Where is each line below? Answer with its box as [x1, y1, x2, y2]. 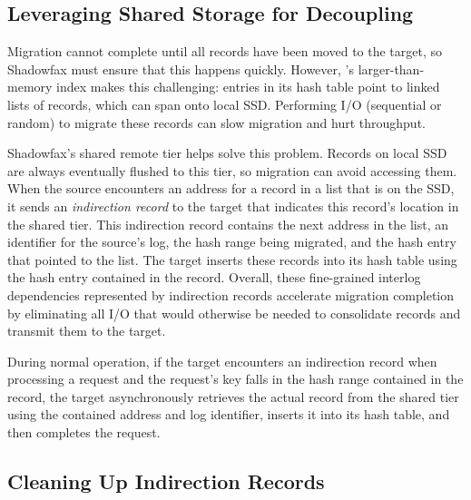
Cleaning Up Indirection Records [7, 467, 325, 495]
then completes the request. [7, 423, 161, 442]
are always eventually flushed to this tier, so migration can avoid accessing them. [7, 161, 457, 180]
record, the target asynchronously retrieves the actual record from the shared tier [7, 387, 459, 406]
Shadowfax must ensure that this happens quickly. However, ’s [7, 59, 354, 78]
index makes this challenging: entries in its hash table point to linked [56, 77, 440, 96]
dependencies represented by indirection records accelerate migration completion [7, 285, 455, 304]
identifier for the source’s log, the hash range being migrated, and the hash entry [7, 232, 456, 251]
